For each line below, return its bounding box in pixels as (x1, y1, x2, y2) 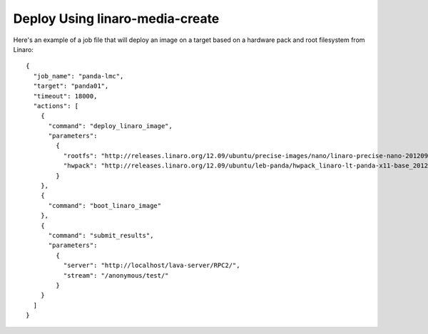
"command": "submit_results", (48, 231, 154, 239)
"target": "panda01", (33, 82, 109, 90)
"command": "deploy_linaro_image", (48, 122, 173, 130)
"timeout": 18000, (33, 92, 98, 100)
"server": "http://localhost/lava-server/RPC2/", (63, 261, 240, 270)
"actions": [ (33, 102, 79, 110)
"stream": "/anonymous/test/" (63, 271, 169, 279)
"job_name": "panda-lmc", (33, 72, 124, 80)
